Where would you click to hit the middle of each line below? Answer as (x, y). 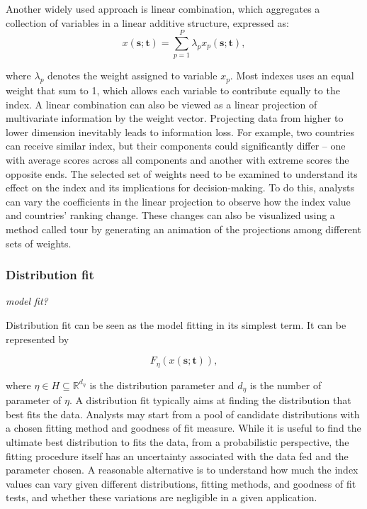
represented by (38, 339)
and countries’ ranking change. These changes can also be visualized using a (170, 215)
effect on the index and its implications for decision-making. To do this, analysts (180, 188)
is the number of (286, 385)
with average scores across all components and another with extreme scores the (177, 160)
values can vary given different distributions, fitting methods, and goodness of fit (181, 483)
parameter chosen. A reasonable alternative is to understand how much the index (182, 470)
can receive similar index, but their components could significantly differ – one (176, 146)
